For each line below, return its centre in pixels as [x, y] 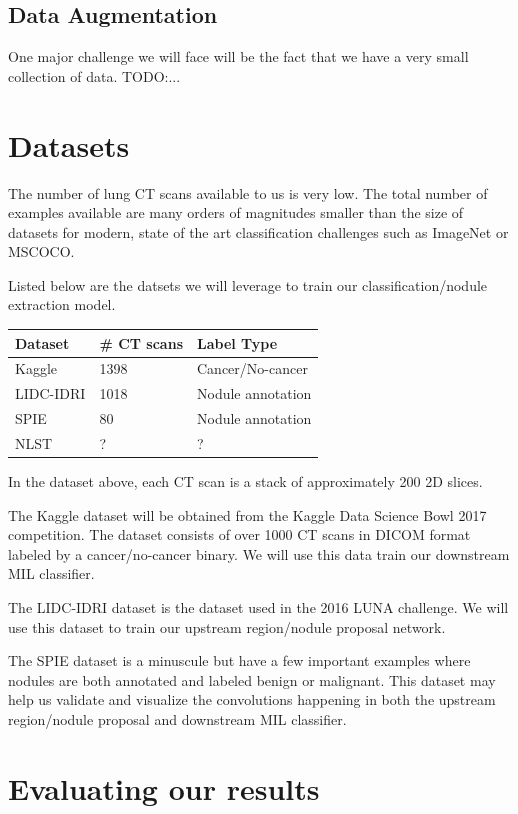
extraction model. [62, 304]
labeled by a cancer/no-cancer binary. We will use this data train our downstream [259, 553]
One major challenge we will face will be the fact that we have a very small [238, 56]
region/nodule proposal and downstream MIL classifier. [177, 718]
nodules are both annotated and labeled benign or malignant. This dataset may [252, 679]
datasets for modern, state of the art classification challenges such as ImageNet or [258, 231]
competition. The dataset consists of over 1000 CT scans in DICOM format [239, 534]
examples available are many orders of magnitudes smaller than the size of [236, 212]
